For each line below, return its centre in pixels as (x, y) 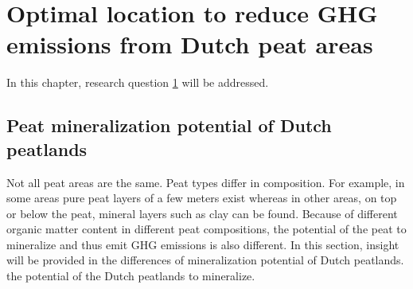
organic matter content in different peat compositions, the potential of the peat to (206, 229)
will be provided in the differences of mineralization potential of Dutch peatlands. (205, 260)
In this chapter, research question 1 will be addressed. (138, 82)
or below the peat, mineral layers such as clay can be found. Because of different (202, 213)
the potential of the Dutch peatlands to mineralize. (131, 276)
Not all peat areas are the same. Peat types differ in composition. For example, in (206, 182)
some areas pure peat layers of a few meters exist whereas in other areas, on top (202, 198)
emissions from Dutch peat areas (190, 44)
